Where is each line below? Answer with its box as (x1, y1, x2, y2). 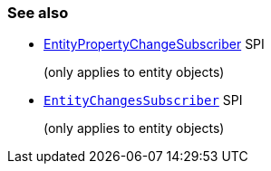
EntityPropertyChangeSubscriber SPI (44, 36, 265, 52)
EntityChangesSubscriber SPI (44, 92, 243, 109)
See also (7, 4, 69, 22)
